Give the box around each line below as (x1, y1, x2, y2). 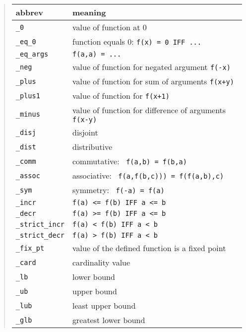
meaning (72, 6, 106, 18)
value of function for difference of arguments (72, 104, 226, 116)
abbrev (15, 6, 43, 18)
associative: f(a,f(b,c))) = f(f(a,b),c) (72, 170, 224, 181)
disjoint (72, 127, 98, 138)
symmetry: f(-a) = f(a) (72, 184, 165, 196)
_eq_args (15, 50, 49, 58)
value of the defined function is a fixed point (72, 242, 226, 254)
